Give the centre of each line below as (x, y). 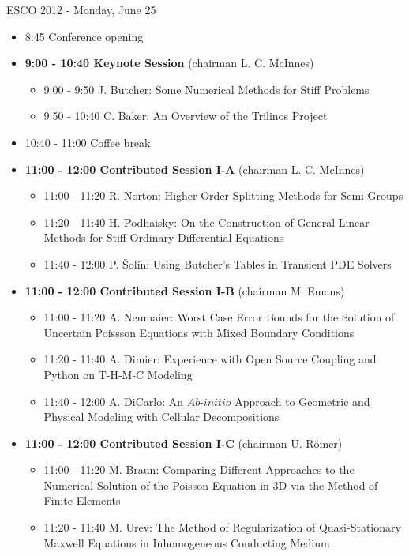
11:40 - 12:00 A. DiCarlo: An (113, 401)
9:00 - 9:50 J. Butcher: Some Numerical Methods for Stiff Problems (206, 89)
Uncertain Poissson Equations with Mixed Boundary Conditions (199, 332)
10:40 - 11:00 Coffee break (88, 142)
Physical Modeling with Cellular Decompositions (161, 417)
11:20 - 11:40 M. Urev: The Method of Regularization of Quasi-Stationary (222, 527)
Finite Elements (82, 500)
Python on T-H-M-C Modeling (118, 374)
